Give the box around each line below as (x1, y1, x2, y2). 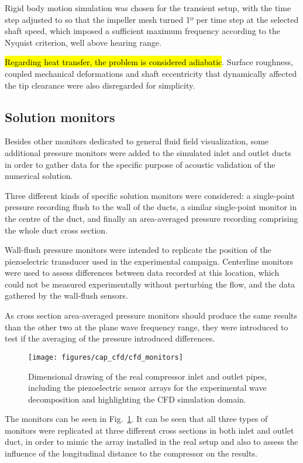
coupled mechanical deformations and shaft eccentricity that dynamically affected (5, 67, 297, 79)
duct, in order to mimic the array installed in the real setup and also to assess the (5, 435, 298, 448)
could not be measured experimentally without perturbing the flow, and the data (5, 278, 295, 290)
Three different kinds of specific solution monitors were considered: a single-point (5, 189, 295, 201)
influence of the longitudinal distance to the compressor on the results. (5, 447, 257, 459)
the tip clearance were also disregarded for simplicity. (5, 79, 195, 91)
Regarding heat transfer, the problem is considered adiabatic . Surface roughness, (5, 56, 294, 68)
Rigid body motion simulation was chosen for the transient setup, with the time (5, 2, 291, 13)
